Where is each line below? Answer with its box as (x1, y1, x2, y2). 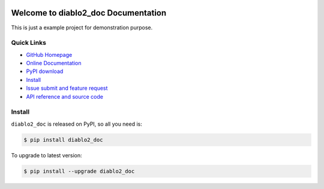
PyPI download (26, 68, 64, 75)
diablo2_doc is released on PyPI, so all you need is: (11, 120, 142, 127)
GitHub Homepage (26, 51, 73, 58)
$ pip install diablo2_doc (23, 136, 103, 143)
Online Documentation (26, 60, 82, 67)
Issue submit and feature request (26, 84, 108, 92)
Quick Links (11, 39, 46, 47)
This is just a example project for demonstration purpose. (11, 24, 153, 31)
